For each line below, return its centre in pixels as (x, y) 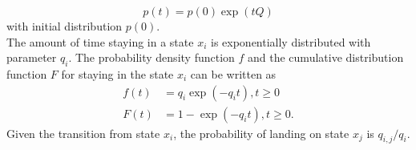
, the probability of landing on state (261, 133)
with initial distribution (65, 26)
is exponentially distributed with (291, 41)
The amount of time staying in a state (100, 41)
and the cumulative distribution (326, 57)
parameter (32, 57)
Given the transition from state (83, 133)
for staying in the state (117, 73)
